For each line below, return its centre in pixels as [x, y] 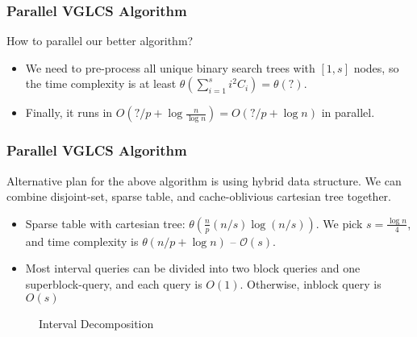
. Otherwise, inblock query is [311, 284]
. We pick [339, 223]
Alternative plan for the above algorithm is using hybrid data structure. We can [204, 180]
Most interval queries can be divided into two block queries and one [193, 268]
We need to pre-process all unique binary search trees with [170, 67]
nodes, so [376, 67]
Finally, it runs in [69, 112]
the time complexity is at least [101, 83]
